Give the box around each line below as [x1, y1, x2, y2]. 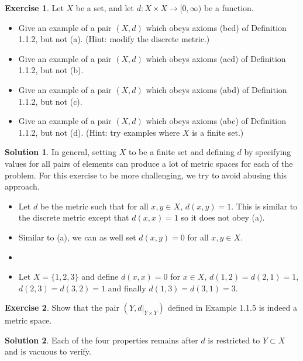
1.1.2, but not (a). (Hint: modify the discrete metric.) [18, 33, 210, 45]
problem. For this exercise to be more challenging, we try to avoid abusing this [5, 169, 287, 181]
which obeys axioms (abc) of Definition [146, 115, 287, 127]
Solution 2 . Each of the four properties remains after [5, 334, 198, 346]
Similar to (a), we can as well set [18, 231, 136, 243]
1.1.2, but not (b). [18, 64, 84, 76]
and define [81, 270, 119, 283]
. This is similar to [231, 200, 298, 212]
